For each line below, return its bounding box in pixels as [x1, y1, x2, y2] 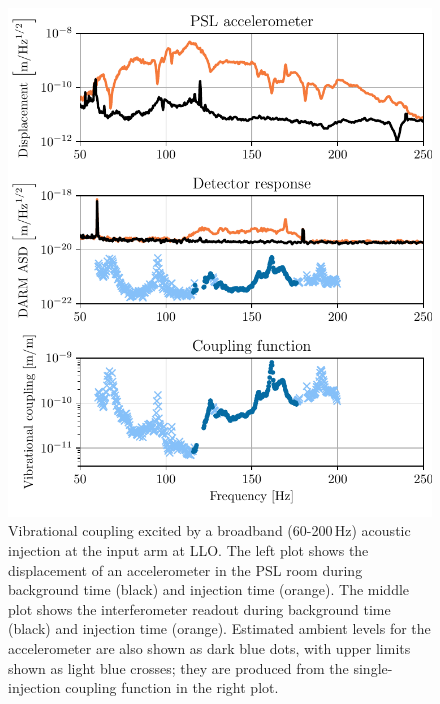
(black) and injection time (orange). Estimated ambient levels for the [8, 618, 431, 639]
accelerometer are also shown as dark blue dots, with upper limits [8, 637, 411, 658]
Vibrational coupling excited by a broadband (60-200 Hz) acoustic [8, 520, 411, 541]
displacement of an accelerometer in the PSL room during [8, 559, 363, 580]
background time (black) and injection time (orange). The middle [8, 579, 410, 600]
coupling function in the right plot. [65, 677, 279, 698]
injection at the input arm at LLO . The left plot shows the [8, 539, 369, 560]
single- [353, 657, 393, 678]
